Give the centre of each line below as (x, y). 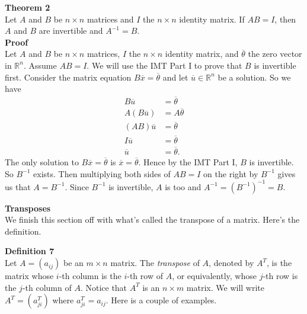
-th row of (145, 276)
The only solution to (42, 162)
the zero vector (275, 54)
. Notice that (104, 287)
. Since (77, 186)
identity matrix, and (202, 54)
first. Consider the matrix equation (68, 77)
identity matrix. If (212, 19)
